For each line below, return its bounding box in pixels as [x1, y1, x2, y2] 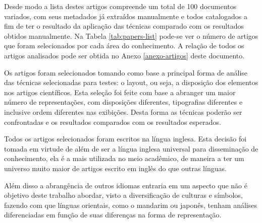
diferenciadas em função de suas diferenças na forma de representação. [4, 209, 222, 220]
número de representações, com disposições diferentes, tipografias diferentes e [4, 97, 243, 107]
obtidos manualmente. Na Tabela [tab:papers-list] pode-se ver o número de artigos [4, 30, 258, 41]
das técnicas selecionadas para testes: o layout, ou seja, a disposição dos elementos [4, 77, 258, 88]
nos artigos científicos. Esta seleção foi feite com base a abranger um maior [4, 87, 236, 97]
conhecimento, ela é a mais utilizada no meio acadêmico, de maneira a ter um [4, 153, 244, 164]
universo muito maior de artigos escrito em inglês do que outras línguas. [4, 163, 227, 173]
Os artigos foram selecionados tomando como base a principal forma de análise [4, 67, 248, 78]
